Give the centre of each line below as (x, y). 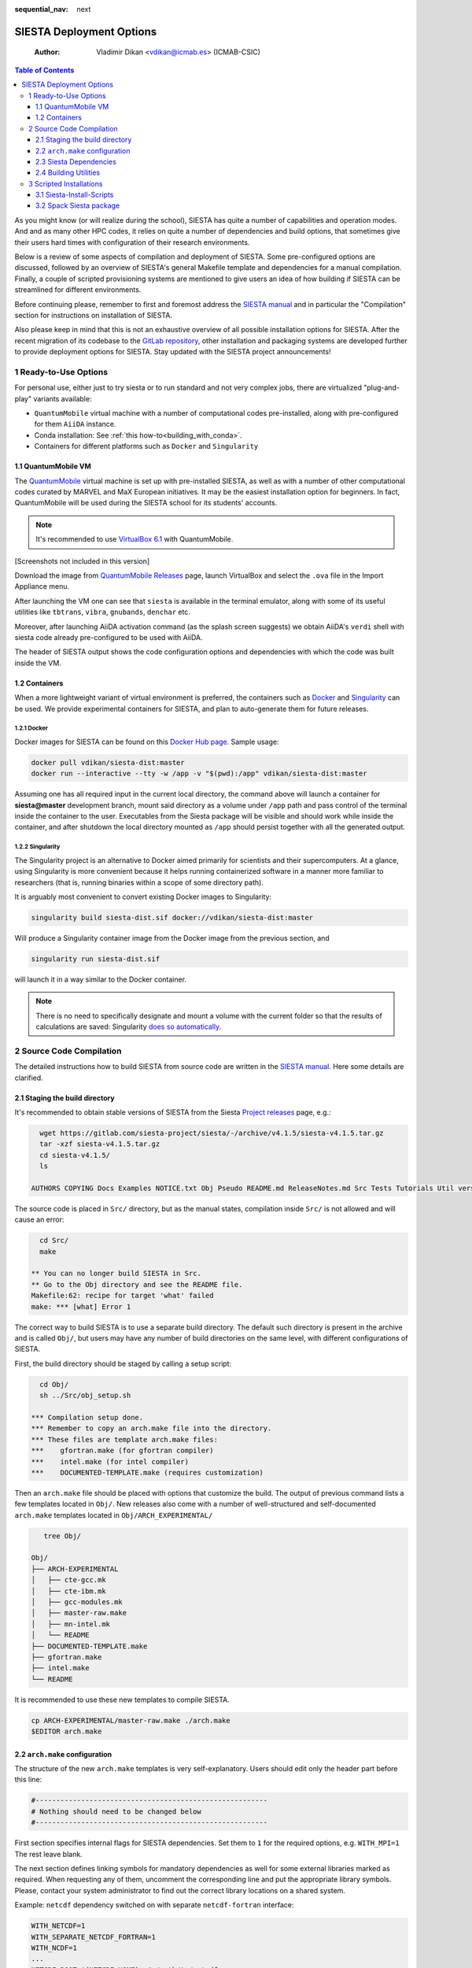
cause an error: (39, 1219)
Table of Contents (44, 70)
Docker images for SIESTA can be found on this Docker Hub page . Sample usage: (147, 742)
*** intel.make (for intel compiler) (110, 1461)
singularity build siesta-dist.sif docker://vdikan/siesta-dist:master (172, 917)
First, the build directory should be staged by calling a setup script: (123, 1363)
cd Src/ (54, 1241)
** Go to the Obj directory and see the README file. (137, 1284)
